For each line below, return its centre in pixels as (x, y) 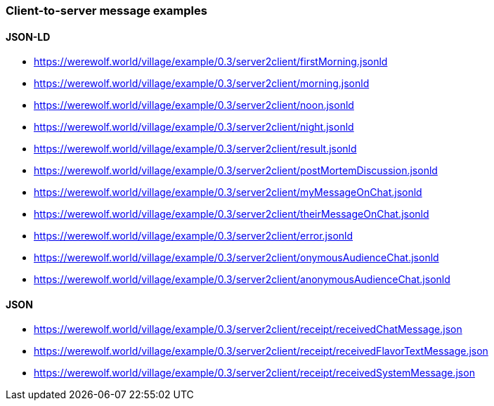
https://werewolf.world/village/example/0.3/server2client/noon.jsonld (194, 105)
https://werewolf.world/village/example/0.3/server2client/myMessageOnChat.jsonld (228, 192)
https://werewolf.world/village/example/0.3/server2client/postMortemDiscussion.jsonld (236, 171)
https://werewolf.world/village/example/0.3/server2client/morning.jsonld (202, 84)
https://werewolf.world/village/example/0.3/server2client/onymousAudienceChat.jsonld (236, 258)
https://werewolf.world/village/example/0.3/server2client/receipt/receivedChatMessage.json (248, 329)
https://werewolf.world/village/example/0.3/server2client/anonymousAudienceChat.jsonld (242, 280)
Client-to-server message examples (106, 11)
